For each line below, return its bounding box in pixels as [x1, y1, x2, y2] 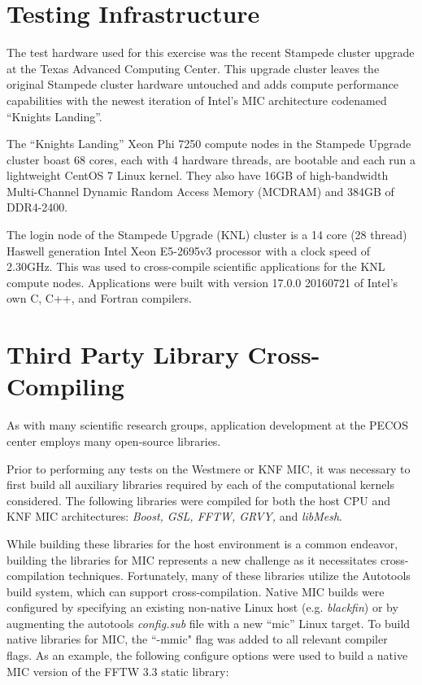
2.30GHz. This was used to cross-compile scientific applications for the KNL [7, 258, 385, 275]
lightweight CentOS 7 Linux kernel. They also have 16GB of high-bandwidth [7, 167, 389, 184]
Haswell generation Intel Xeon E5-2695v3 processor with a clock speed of [7, 242, 371, 259]
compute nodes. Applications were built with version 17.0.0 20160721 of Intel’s [7, 273, 398, 290]
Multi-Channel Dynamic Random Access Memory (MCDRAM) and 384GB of [7, 182, 394, 199]
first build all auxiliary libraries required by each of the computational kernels [7, 476, 394, 493]
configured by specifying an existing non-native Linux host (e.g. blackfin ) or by [7, 599, 398, 616]
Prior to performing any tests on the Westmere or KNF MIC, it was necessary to [7, 460, 411, 477]
